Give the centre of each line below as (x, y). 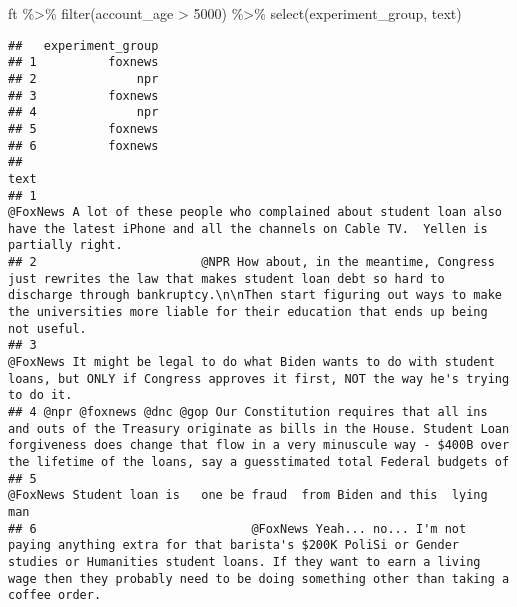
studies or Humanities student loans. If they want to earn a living (244, 561)
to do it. (40, 395)
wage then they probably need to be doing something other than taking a (259, 578)
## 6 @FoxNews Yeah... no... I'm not (237, 528)
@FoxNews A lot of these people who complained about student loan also (255, 212)
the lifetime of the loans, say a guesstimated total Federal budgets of (259, 462)
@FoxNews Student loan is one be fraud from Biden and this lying (248, 495)
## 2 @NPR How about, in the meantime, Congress (251, 262)
